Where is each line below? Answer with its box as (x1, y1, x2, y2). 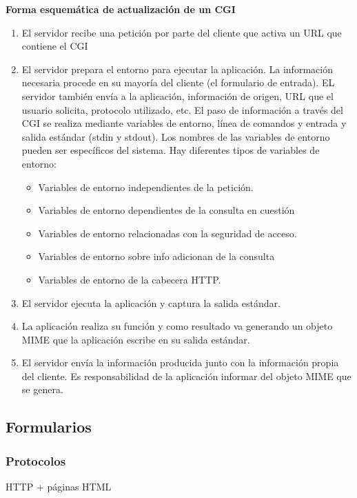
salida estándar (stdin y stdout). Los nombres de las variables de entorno (21, 129, 330, 143)
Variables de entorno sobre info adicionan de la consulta (38, 249, 275, 263)
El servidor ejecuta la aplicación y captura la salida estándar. (21, 295, 280, 310)
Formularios (6, 416, 92, 437)
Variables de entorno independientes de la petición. (38, 179, 254, 194)
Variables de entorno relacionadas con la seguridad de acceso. (38, 226, 297, 240)
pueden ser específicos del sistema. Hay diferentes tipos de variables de (21, 143, 320, 157)
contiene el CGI (21, 39, 88, 53)
